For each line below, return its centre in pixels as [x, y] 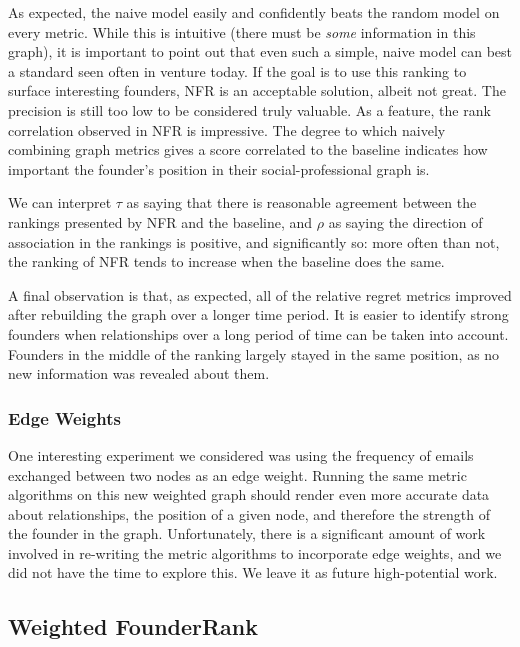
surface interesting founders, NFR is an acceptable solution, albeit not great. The [257, 90]
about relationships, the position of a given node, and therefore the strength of [249, 513]
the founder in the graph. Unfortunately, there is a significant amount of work [247, 533]
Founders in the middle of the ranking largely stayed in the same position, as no [254, 353]
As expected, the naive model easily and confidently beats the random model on [254, 12]
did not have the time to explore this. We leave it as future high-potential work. [253, 572]
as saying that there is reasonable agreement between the [301, 202]
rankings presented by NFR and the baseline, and [160, 221]
